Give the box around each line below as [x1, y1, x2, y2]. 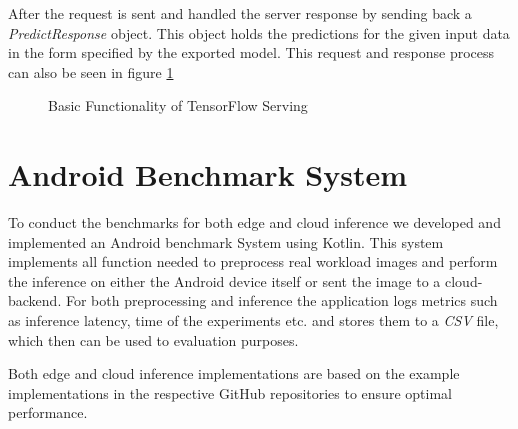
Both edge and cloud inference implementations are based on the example [8, 363, 460, 384]
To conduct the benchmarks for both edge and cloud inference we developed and [8, 212, 501, 233]
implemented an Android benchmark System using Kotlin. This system [8, 231, 444, 252]
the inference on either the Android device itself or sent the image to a [8, 270, 441, 291]
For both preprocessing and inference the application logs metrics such [65, 290, 498, 311]
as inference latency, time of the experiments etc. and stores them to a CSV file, [8, 310, 499, 331]
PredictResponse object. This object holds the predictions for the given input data [8, 22, 510, 43]
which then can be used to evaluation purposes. [8, 329, 299, 350]
